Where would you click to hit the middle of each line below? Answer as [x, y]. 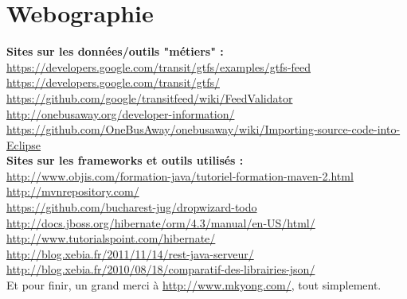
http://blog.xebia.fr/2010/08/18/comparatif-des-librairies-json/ [161, 269]
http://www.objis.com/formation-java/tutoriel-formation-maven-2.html [180, 175]
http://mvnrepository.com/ [73, 191]
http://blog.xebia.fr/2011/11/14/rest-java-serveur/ [130, 253]
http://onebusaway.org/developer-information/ [121, 113]
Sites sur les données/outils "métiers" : [115, 51]
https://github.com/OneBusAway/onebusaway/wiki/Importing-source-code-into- [203, 129]
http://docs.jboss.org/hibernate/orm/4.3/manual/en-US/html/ [161, 222]
